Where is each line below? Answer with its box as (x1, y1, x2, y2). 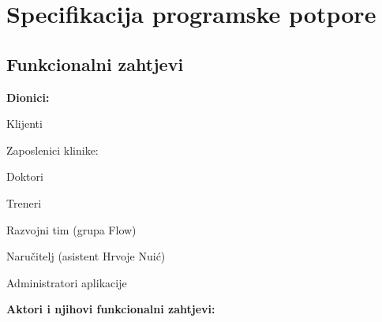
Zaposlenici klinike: (6, 141, 99, 158)
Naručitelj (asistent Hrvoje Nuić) (6, 248, 166, 264)
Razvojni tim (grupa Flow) (6, 221, 137, 238)
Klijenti (6, 115, 43, 132)
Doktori (6, 168, 43, 185)
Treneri (6, 194, 42, 211)
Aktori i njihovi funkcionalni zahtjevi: (6, 301, 215, 317)
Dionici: (6, 88, 50, 105)
